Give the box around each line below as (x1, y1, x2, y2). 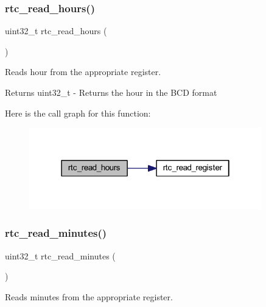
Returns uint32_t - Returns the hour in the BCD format (5, 86, 217, 98)
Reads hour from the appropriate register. (5, 65, 161, 78)
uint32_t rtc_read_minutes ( (5, 249, 116, 262)
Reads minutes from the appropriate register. (5, 290, 173, 303)
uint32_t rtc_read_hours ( (5, 24, 107, 37)
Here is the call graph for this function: (5, 106, 151, 119)
